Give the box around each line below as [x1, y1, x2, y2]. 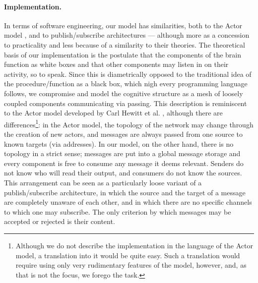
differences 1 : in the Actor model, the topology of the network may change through [4, 117, 254, 129]
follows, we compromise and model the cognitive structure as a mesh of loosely [4, 88, 243, 98]
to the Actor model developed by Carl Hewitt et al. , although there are [4, 108, 223, 118]
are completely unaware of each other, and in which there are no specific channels [4, 197, 252, 207]
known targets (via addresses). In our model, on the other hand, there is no [4, 138, 234, 149]
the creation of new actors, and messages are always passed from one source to [4, 128, 243, 139]
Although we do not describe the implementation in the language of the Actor [15, 240, 253, 250]
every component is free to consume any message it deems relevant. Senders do [4, 158, 244, 168]
